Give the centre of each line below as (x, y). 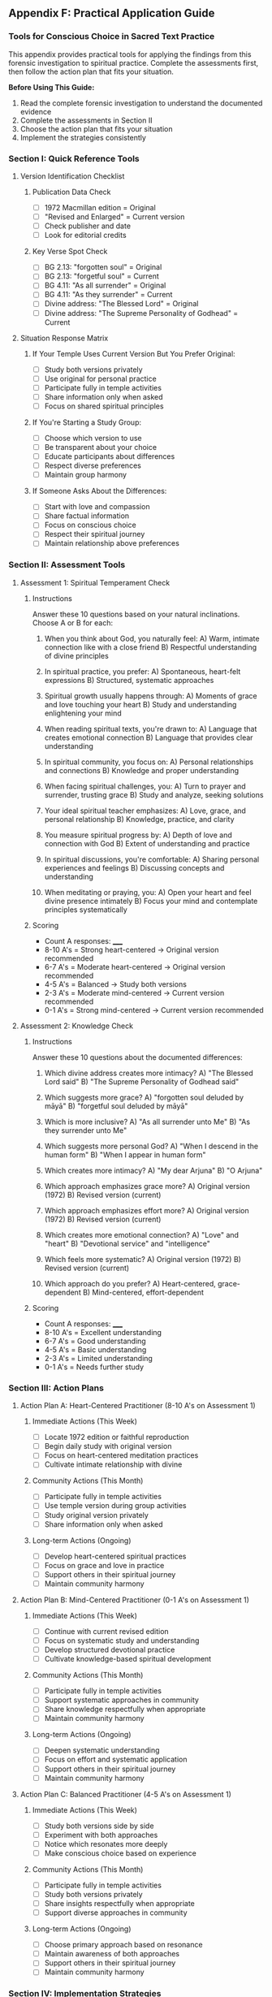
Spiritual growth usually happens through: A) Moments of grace (151, 696)
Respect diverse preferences (93, 465)
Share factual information (87, 516)
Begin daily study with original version (108, 1446)
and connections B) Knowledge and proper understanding (142, 770)
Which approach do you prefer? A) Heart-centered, (130, 1283)
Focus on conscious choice (90, 525)
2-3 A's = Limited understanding (98, 1358)
